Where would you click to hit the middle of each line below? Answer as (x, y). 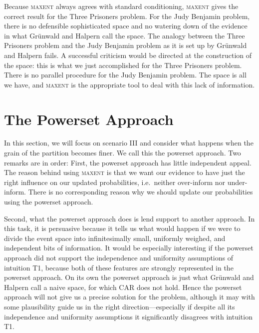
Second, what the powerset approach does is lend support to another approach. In (129, 218)
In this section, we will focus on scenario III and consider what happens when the (129, 143)
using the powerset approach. (49, 202)
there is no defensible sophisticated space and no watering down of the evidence (126, 26)
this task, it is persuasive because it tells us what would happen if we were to (122, 228)
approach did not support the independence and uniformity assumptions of (119, 257)
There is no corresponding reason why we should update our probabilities (140, 192)
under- (237, 182)
